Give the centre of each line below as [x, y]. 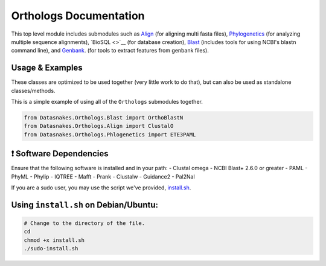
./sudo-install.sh [51, 249]
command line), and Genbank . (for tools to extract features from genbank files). [110, 51]
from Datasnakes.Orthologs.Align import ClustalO [99, 126]
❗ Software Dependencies [60, 154]
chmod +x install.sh [54, 240]
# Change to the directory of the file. [84, 223]
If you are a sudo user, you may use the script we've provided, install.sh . [101, 188]
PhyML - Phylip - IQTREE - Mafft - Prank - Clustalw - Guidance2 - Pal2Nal [103, 176]
